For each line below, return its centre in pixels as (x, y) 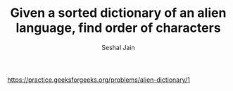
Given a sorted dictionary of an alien (118, 13)
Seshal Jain (118, 47)
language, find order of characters (118, 28)
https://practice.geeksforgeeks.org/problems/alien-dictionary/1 (99, 80)
